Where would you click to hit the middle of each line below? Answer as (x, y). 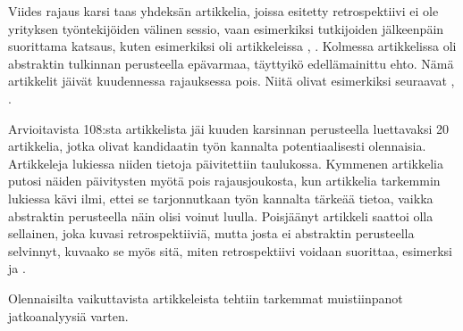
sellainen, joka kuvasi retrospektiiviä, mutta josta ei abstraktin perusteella (211, 233)
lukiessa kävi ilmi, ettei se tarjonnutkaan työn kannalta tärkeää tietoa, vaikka (221, 198)
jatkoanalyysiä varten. (68, 315)
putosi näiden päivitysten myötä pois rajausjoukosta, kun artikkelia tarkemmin (224, 181)
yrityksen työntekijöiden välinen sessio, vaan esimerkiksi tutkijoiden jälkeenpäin (226, 28)
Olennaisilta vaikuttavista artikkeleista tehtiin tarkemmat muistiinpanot (206, 298)
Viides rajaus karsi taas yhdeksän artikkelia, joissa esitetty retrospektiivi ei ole (223, 11)
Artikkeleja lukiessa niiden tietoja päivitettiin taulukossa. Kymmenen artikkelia (226, 163)
